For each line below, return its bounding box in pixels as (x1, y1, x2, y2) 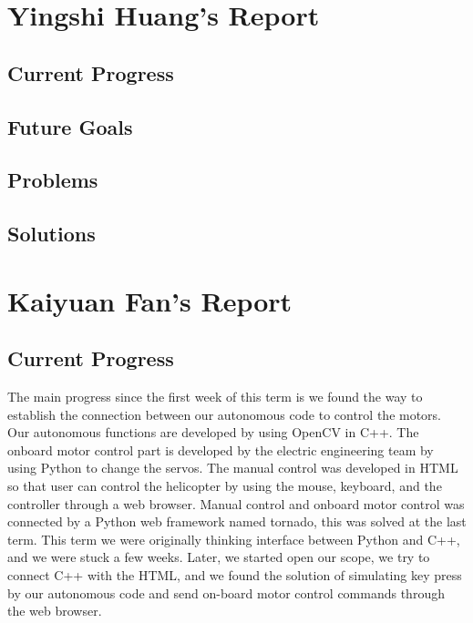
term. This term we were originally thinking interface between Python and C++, (7, 529, 460, 548)
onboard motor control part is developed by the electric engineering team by (7, 440, 434, 459)
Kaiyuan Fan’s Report (7, 281, 293, 319)
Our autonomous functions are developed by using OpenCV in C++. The (7, 423, 419, 442)
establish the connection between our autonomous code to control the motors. (7, 404, 442, 424)
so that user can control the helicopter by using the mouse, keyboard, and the (7, 476, 442, 495)
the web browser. (7, 601, 102, 620)
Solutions (7, 220, 96, 248)
